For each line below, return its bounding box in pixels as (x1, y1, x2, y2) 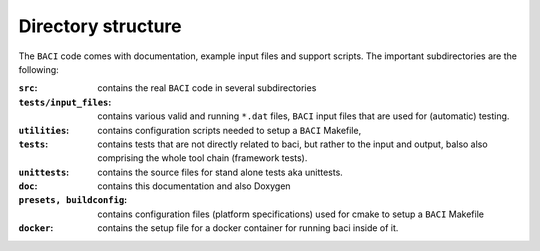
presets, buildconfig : (18, 194, 128, 206)
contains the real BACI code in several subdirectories (97, 82, 317, 94)
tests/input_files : (18, 96, 112, 108)
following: (18, 63, 59, 75)
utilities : (18, 124, 70, 136)
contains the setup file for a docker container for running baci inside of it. (97, 222, 399, 234)
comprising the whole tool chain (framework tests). (97, 152, 308, 164)
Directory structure (18, 15, 182, 37)
